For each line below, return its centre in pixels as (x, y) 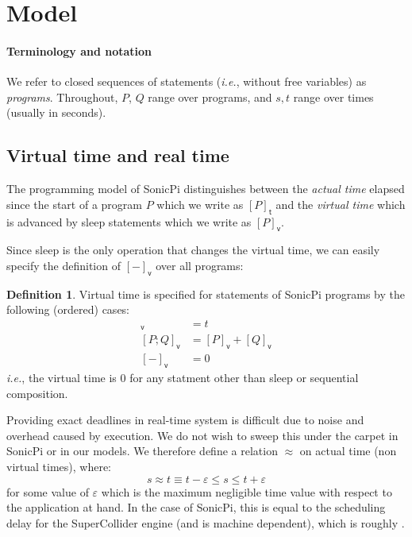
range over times (333, 97)
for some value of (48, 491)
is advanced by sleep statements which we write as (129, 221)
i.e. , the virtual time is (62, 378)
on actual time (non (348, 451)
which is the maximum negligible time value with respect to (246, 491)
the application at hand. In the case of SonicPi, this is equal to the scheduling (196, 507)
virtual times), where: (59, 467)
